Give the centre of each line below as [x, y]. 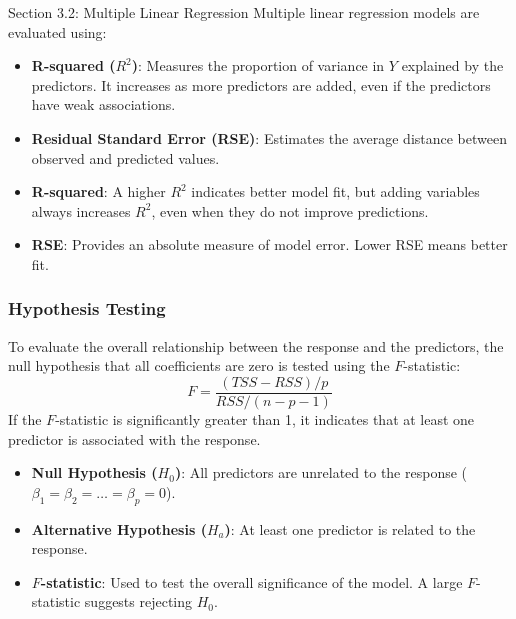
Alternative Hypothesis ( [119, 528]
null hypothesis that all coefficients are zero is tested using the [199, 365]
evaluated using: [57, 31]
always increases [81, 210]
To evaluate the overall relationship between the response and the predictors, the [256, 345]
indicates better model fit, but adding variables [335, 191]
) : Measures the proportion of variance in [258, 65]
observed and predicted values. [125, 157]
